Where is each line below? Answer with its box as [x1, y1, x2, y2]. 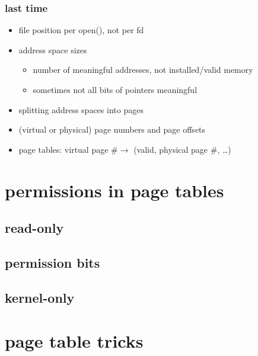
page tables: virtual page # [18, 143, 118, 155]
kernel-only [5, 288, 75, 306]
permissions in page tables [5, 178, 224, 202]
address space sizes [18, 43, 87, 56]
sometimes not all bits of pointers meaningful [33, 84, 198, 95]
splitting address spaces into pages [18, 103, 144, 116]
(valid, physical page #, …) [133, 143, 231, 155]
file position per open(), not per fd [18, 24, 144, 36]
